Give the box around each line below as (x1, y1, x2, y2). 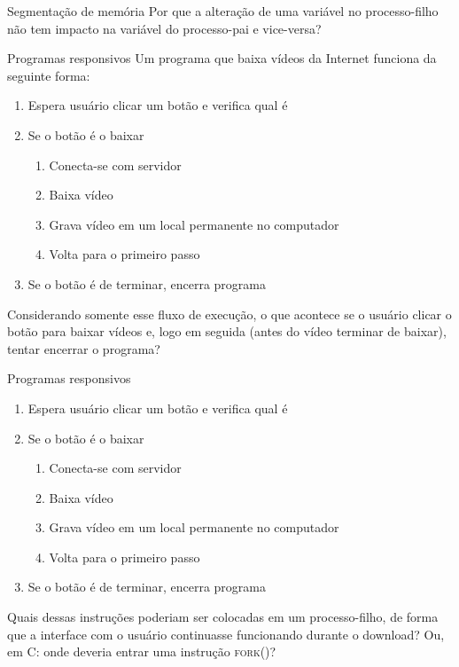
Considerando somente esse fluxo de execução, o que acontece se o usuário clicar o (7, 304, 452, 323)
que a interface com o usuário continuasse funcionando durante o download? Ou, (7, 624, 445, 643)
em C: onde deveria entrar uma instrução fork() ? (7, 642, 276, 661)
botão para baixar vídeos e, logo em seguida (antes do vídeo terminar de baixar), (7, 322, 447, 341)
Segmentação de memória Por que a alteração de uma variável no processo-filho (7, 2, 439, 20)
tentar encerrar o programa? (7, 339, 160, 357)
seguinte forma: (7, 66, 90, 84)
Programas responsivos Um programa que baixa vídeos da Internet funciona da (7, 49, 437, 67)
